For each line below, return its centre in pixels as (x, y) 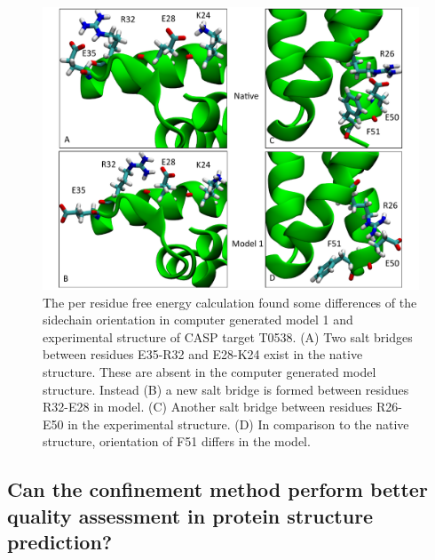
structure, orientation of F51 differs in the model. (177, 441)
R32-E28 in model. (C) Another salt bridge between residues (208, 407)
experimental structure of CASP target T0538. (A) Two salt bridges (228, 336)
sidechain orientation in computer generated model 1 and (198, 320)
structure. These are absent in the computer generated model (210, 371)
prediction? (60, 542)
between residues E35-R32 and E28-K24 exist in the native (203, 354)
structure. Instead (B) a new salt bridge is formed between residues (226, 389)
